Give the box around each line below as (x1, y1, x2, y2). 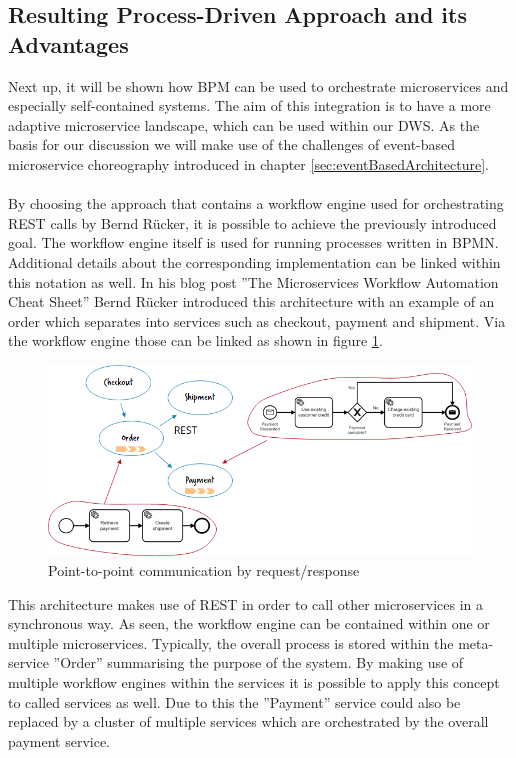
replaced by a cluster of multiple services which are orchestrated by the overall (8, 711, 489, 732)
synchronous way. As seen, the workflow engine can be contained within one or (8, 613, 490, 634)
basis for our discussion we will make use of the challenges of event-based (8, 134, 456, 155)
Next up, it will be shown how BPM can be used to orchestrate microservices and (8, 75, 509, 96)
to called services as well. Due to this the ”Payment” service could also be (8, 691, 461, 712)
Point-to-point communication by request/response (48, 559, 360, 580)
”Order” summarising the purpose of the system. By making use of (53, 652, 464, 673)
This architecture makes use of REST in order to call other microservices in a (8, 593, 484, 614)
